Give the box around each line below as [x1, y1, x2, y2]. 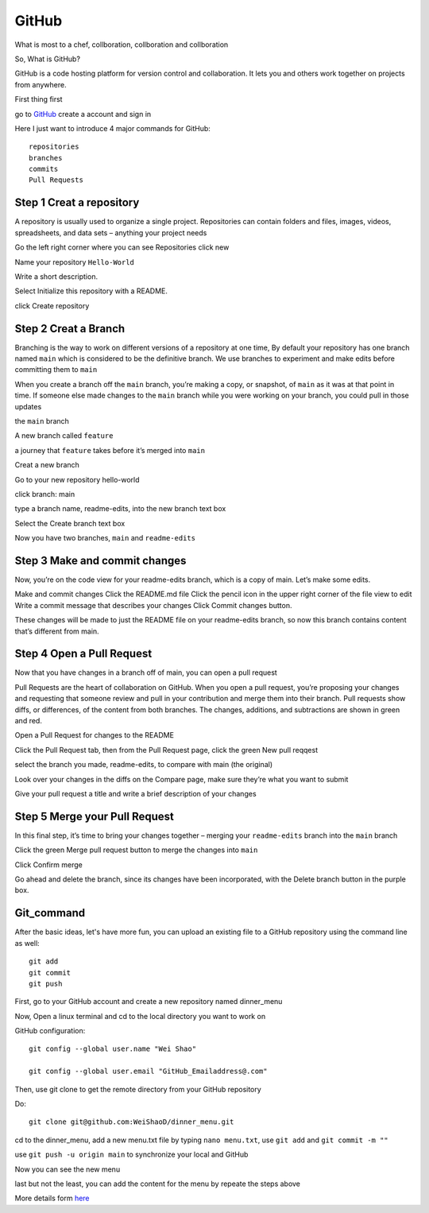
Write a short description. [14, 271, 99, 281]
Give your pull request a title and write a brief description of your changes [14, 789, 257, 798]
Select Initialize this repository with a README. [14, 286, 168, 296]
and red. [14, 716, 43, 726]
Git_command [14, 906, 86, 920]
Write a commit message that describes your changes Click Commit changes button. [14, 600, 292, 610]
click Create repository [14, 300, 90, 310]
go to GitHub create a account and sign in [14, 109, 152, 118]
